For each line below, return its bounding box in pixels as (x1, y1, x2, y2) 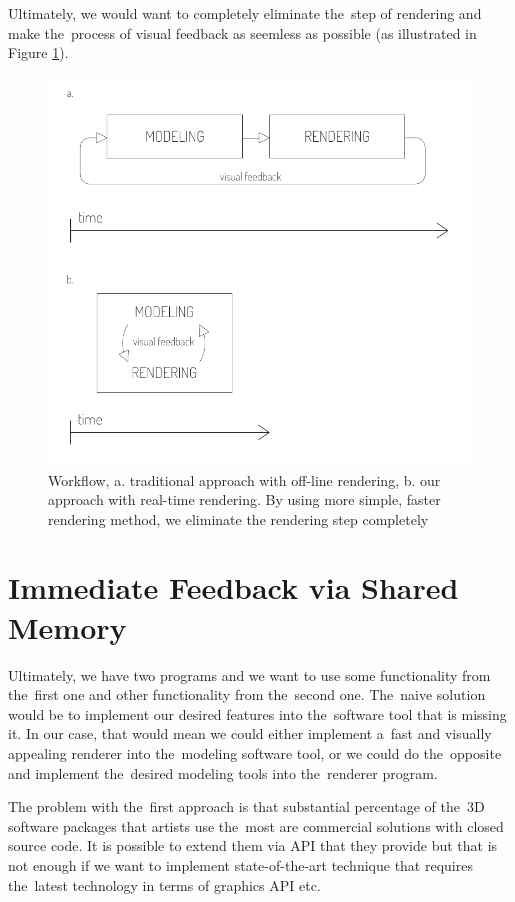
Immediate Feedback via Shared (8, 567, 459, 608)
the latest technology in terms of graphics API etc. (8, 874, 321, 895)
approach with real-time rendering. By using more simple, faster (48, 489, 441, 510)
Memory (8, 606, 127, 647)
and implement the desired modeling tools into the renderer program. (8, 762, 438, 783)
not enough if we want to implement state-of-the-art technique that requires (8, 854, 473, 875)
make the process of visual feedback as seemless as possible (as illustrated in (8, 22, 477, 43)
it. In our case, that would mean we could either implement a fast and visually (8, 723, 492, 744)
